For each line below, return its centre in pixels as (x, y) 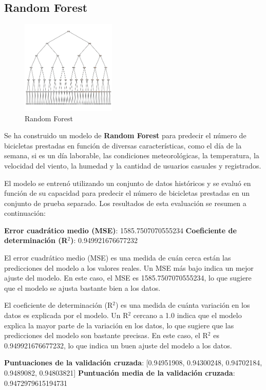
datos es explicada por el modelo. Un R (66, 315)
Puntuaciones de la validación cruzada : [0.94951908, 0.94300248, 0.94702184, (133, 363)
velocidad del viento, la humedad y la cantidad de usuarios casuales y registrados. (133, 165)
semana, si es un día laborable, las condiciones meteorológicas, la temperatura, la (132, 155)
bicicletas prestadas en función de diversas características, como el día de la (123, 145)
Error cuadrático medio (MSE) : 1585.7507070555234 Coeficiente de (120, 230)
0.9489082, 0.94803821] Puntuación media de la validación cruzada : (120, 373)
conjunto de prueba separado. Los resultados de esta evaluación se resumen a (125, 203)
